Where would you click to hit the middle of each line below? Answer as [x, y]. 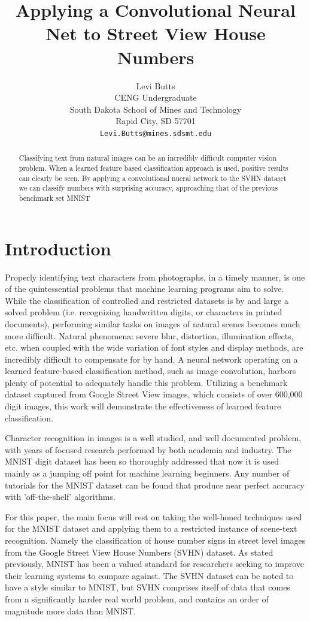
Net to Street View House [156, 33]
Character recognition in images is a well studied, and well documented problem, [153, 438]
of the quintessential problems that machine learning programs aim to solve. [145, 289]
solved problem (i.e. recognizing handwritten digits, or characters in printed [144, 312]
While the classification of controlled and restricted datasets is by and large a [147, 300]
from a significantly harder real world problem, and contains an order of [137, 599]
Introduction [58, 248]
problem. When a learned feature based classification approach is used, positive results [154, 168]
